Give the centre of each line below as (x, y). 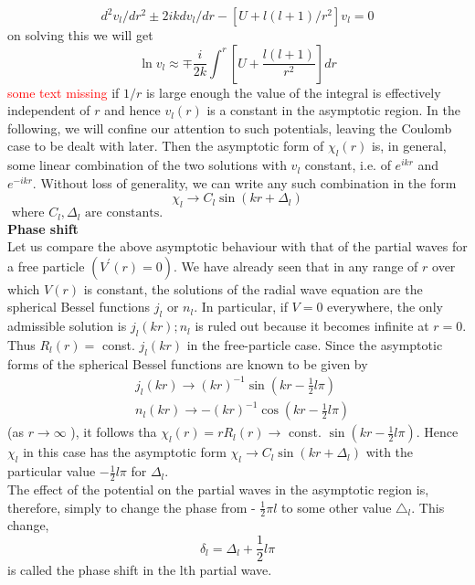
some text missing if (63, 92)
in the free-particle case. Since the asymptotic (315, 344)
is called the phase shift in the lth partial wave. (140, 570)
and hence (132, 110)
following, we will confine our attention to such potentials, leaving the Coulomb (230, 128)
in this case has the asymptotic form (125, 452)
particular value (52, 471)
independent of (49, 110)
